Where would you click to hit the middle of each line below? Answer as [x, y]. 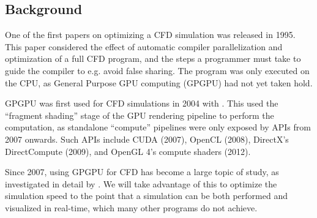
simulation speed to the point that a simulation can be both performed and [146, 196]
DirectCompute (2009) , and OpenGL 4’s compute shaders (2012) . [128, 151]
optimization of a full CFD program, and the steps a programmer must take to [153, 58]
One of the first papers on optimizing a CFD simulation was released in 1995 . [150, 35]
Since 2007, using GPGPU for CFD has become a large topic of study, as [142, 172]
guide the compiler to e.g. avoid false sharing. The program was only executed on [157, 70]
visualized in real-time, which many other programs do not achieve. [131, 207]
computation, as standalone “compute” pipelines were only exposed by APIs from [158, 127]
